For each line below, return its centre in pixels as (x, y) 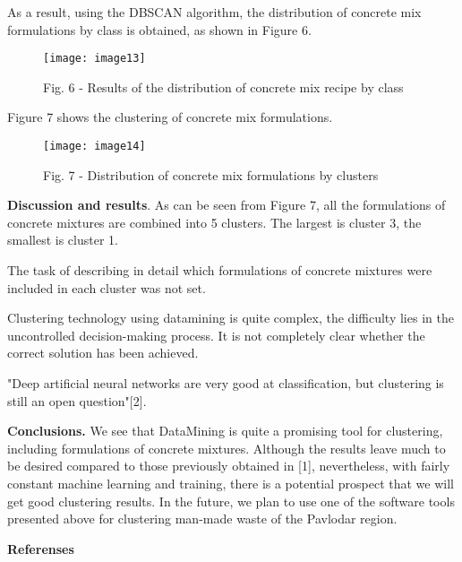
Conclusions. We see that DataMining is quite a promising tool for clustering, (225, 431)
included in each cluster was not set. (107, 287)
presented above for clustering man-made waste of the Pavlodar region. (202, 519)
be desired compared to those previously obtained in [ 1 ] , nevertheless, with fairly (229, 466)
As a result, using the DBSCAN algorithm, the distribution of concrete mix (214, 12)
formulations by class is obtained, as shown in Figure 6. (159, 29)
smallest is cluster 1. (63, 240)
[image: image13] (94, 59)
